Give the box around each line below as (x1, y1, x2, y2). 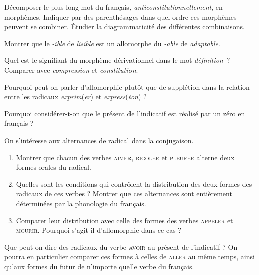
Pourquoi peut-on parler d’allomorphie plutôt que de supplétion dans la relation (4, 81, 250, 92)
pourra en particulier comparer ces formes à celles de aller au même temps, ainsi (4, 251, 255, 262)
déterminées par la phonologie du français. (16, 198, 146, 208)
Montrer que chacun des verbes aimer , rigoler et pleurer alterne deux (16, 152, 235, 162)
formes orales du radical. (16, 162, 91, 172)
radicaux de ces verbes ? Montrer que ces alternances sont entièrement (16, 188, 232, 199)
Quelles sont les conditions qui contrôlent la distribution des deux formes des (16, 178, 252, 189)
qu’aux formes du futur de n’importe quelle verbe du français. (4, 261, 194, 271)
